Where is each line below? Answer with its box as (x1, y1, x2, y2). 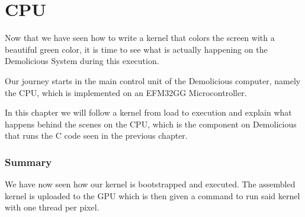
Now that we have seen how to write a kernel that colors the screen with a (5, 31, 275, 44)
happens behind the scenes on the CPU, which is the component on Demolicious (5, 117, 297, 130)
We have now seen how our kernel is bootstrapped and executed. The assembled (5, 178, 296, 190)
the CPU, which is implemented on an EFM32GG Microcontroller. (5, 86, 247, 98)
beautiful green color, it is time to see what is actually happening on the (5, 43, 268, 55)
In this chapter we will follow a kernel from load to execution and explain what (5, 106, 292, 119)
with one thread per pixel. (5, 201, 99, 213)
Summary (5, 154, 52, 169)
